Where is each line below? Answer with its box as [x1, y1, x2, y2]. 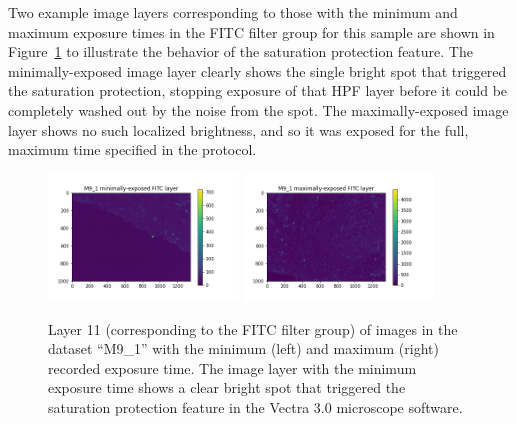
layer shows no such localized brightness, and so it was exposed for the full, [8, 119, 469, 140]
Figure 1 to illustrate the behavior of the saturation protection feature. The [8, 41, 473, 62]
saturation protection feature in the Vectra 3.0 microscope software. [48, 396, 463, 417]
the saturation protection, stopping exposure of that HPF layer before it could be [8, 80, 508, 101]
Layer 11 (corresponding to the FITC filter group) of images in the [48, 318, 458, 339]
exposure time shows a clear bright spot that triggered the [48, 377, 406, 398]
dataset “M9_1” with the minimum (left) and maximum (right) [48, 338, 439, 359]
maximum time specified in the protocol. [8, 139, 257, 160]
